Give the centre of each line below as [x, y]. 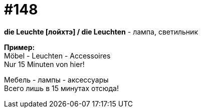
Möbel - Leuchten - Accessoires [57, 55]
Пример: [20, 47]
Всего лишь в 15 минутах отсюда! [61, 88]
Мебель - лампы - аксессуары [56, 79]
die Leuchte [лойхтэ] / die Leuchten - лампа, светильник [101, 31]
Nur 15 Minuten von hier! [44, 64]
